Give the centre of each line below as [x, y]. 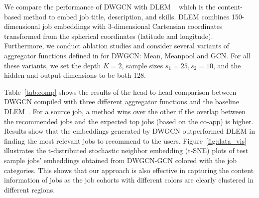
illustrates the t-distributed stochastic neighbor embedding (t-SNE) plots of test [126, 150]
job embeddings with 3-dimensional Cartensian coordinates [132, 26]
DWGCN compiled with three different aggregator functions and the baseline [122, 101]
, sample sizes [142, 65]
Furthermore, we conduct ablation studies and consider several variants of [117, 46]
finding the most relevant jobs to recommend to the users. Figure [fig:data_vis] [125, 140]
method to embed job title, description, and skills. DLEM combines [126, 16]
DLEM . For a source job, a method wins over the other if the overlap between [125, 111]
